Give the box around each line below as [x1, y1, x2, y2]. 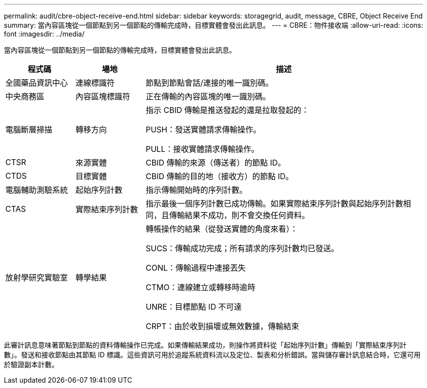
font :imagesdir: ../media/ [4, 30, 85, 38]
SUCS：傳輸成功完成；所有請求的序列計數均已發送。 [145, 243, 339, 253]
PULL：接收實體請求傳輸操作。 [145, 144, 259, 154]
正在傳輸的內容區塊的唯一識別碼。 [145, 92, 271, 101]
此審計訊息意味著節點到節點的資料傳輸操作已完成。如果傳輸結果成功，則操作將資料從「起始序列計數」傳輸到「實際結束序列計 [4, 341, 407, 349]
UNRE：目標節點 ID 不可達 [145, 302, 242, 312]
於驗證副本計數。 [4, 360, 58, 369]
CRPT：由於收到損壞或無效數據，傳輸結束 [145, 321, 299, 331]
